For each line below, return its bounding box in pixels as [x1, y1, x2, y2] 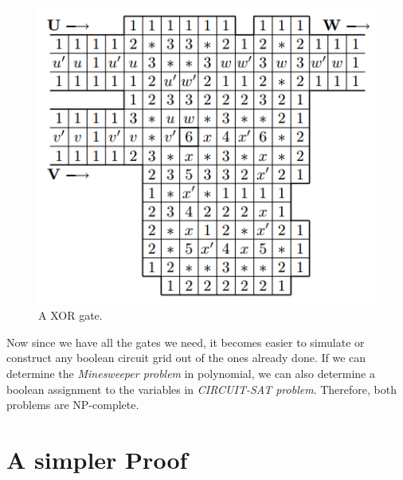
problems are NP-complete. [6, 396, 139, 413]
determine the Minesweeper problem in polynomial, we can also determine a [6, 365, 375, 382]
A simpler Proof [6, 443, 188, 475]
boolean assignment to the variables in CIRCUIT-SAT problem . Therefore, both [6, 380, 397, 397]
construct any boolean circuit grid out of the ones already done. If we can [6, 349, 366, 366]
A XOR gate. [38, 307, 103, 324]
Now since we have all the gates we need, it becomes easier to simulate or [6, 333, 365, 350]
